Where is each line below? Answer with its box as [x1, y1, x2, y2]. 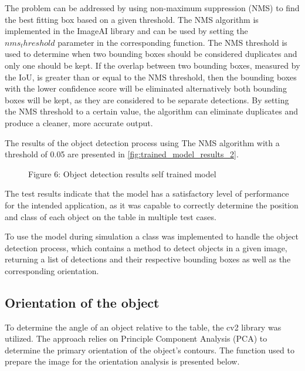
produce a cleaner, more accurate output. [5, 116, 153, 129]
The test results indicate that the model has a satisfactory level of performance [5, 187, 289, 200]
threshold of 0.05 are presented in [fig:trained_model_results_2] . [5, 148, 239, 160]
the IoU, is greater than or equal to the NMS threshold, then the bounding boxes [5, 70, 297, 83]
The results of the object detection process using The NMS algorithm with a [5, 136, 280, 149]
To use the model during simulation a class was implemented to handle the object [5, 230, 299, 242]
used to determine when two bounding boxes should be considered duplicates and [5, 48, 297, 60]
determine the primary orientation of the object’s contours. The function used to [5, 343, 294, 356]
